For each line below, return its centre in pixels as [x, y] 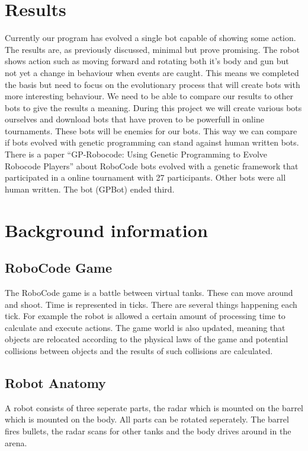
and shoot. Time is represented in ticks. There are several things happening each [151, 304]
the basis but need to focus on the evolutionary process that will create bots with [153, 84]
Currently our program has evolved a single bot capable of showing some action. [150, 38]
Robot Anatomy [55, 382]
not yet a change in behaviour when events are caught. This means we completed [152, 72]
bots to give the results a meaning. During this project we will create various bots [153, 107]
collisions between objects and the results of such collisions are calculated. [139, 350]
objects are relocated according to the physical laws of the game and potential [147, 339]
